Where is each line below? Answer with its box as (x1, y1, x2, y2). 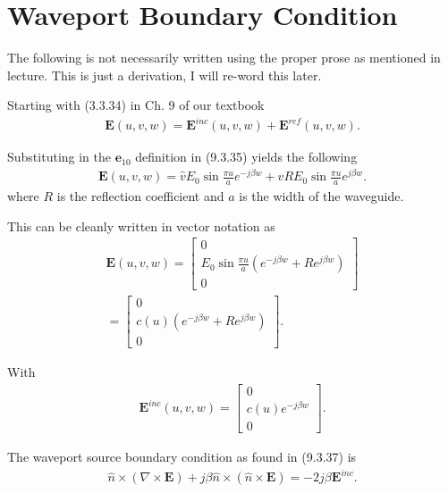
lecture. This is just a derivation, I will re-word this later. (7, 65, 322, 84)
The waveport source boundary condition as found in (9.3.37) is (7, 447, 357, 466)
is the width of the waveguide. (239, 186, 404, 205)
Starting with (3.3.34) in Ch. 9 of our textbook (7, 96, 265, 114)
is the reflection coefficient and (56, 186, 224, 205)
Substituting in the (7, 147, 112, 166)
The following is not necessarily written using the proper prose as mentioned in (7, 48, 441, 67)
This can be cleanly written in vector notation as (7, 216, 275, 235)
